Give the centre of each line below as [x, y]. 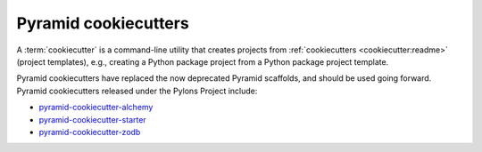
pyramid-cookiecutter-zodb [90, 132]
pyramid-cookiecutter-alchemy [96, 108]
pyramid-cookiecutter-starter [92, 119]
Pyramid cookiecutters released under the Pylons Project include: [137, 91]
